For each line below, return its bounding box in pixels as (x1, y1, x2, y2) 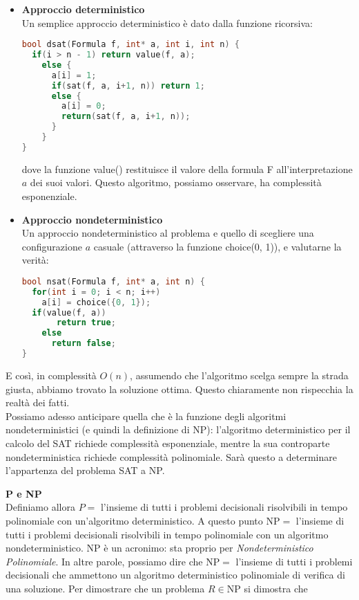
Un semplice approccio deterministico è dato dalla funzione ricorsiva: (21, 15, 313, 30)
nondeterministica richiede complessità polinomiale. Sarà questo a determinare (6, 449, 338, 464)
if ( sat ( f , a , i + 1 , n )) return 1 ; (51, 80, 205, 91)
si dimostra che (244, 581, 308, 595)
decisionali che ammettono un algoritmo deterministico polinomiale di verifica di (6, 567, 345, 582)
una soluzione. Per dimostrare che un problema (6, 581, 205, 595)
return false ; (51, 338, 116, 349)
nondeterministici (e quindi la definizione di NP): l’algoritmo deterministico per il (6, 422, 351, 437)
